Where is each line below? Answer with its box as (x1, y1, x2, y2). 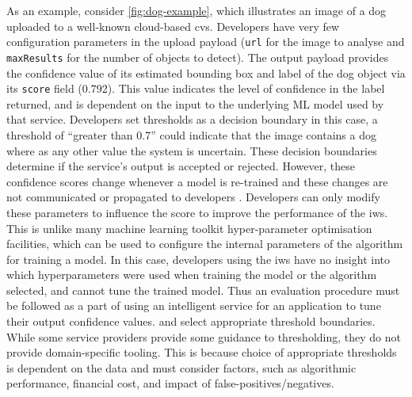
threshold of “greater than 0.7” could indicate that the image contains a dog (6, 126, 376, 143)
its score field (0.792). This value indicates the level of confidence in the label (6, 80, 385, 97)
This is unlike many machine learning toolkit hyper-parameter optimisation (6, 219, 372, 236)
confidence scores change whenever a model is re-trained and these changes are (6, 173, 388, 189)
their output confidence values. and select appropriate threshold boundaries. (6, 313, 376, 330)
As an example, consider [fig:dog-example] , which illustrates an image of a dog (6, 2, 387, 18)
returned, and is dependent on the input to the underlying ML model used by (6, 95, 384, 112)
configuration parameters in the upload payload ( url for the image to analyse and (6, 33, 405, 50)
